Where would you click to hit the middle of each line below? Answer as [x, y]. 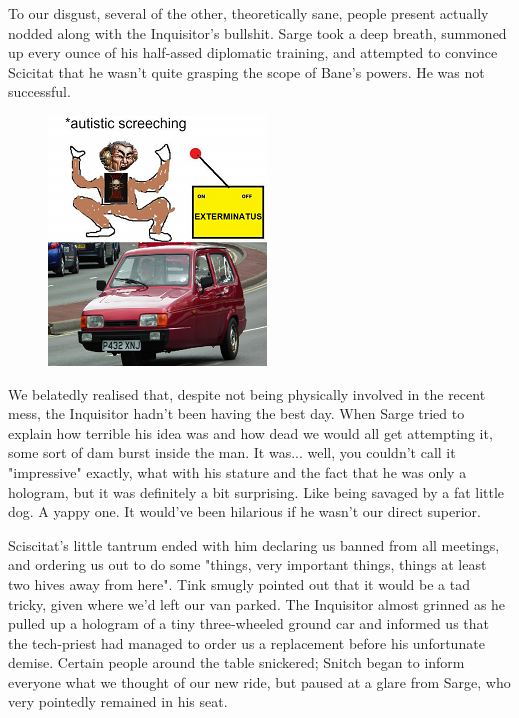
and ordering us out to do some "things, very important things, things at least [247, 564]
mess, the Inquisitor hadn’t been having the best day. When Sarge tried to [236, 413]
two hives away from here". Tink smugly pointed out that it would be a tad [239, 583]
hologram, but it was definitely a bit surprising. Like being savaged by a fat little [256, 491]
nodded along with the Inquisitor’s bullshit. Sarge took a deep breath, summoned [257, 32]
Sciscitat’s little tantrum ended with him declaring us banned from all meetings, [254, 544]
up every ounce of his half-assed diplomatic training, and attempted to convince [253, 52]
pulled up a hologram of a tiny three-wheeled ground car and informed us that [248, 623]
